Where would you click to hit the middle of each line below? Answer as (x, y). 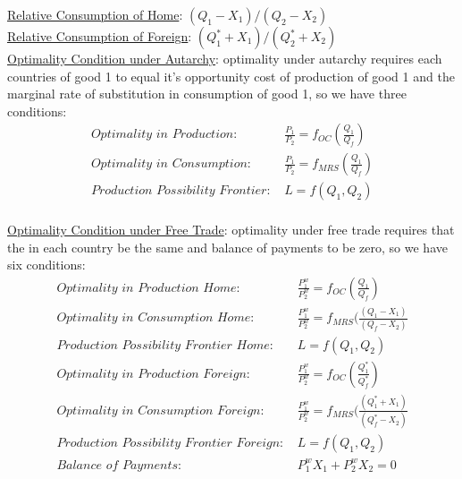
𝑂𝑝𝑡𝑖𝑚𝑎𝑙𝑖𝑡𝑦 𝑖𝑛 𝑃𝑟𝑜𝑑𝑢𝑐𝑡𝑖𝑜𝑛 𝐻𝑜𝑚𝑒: (148, 288)
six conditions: (46, 265)
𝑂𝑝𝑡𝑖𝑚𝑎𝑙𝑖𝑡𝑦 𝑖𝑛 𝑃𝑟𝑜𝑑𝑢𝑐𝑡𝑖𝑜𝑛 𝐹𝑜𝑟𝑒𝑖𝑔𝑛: (153, 374)
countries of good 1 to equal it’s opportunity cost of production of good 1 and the (231, 76)
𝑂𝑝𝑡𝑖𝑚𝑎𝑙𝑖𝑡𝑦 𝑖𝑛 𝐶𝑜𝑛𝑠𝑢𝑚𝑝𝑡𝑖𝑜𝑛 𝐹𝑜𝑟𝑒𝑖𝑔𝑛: (160, 411)
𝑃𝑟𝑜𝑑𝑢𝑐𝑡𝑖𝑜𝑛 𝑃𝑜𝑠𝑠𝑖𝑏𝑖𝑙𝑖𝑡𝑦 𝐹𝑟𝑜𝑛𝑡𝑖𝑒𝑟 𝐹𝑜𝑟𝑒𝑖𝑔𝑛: (170, 444)
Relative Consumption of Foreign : (100, 36)
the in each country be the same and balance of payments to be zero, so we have (227, 247)
